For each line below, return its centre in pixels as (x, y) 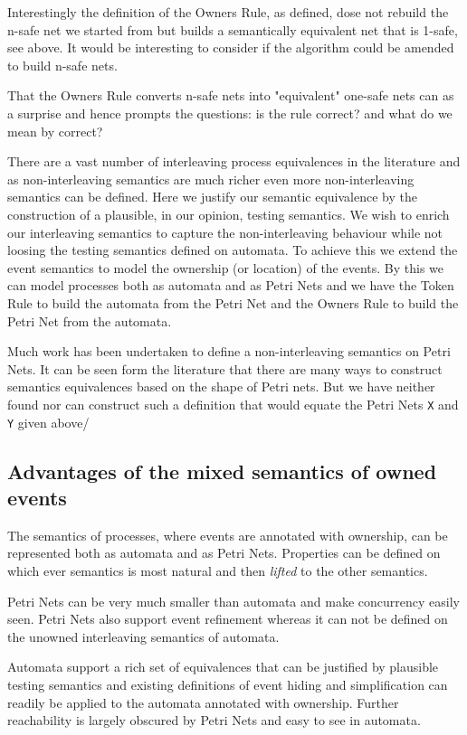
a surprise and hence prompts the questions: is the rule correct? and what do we (230, 113)
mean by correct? (55, 131)
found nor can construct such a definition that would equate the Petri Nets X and (233, 404)
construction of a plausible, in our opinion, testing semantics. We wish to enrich (229, 214)
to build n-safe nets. (62, 65)
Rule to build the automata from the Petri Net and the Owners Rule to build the (233, 302)
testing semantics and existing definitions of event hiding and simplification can (228, 684)
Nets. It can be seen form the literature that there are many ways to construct (225, 368)
